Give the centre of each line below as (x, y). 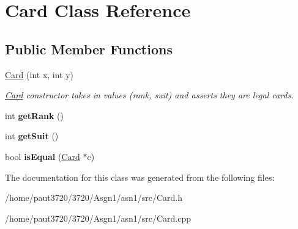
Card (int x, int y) (39, 74)
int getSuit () (32, 136)
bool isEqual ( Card (43, 156)
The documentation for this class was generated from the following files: (140, 177)
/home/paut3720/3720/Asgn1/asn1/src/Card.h (94, 198)
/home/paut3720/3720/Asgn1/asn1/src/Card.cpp (98, 218)
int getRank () (35, 115)
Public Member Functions (89, 49)
